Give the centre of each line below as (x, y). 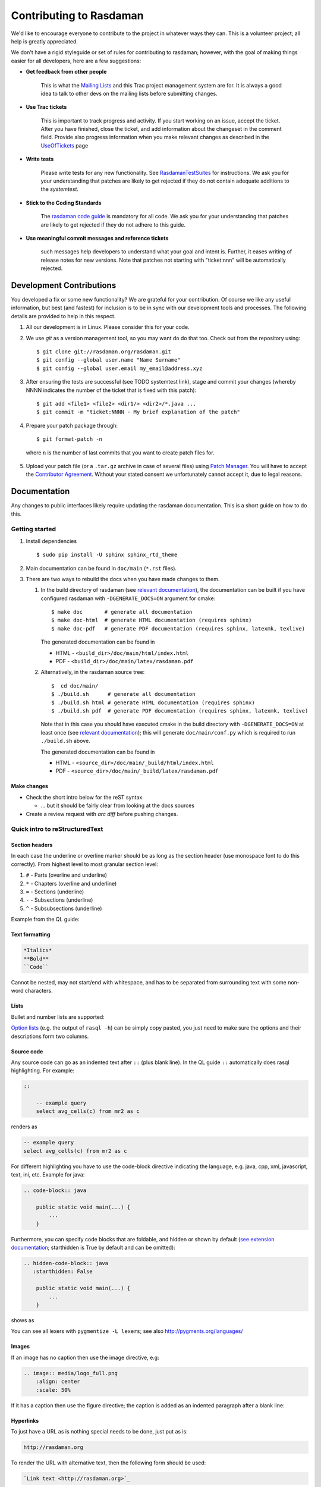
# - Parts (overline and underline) (66, 875)
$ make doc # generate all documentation (122, 612)
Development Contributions (64, 285)
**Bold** (36, 959)
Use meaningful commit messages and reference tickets (97, 238)
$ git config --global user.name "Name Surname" (108, 360)
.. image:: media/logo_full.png (71, 1373)
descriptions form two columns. (50, 1036)
